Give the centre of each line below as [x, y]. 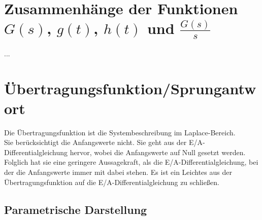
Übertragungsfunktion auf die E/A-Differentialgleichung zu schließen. [112, 182]
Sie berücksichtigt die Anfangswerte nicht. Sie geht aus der [95, 142]
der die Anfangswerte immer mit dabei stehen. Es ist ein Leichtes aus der [118, 172]
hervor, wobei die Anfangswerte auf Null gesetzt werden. [158, 152]
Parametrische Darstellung [76, 209]
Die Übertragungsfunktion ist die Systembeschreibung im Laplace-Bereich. [120, 132]
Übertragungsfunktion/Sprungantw [130, 88]
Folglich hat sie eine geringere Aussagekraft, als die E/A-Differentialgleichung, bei [131, 162]
